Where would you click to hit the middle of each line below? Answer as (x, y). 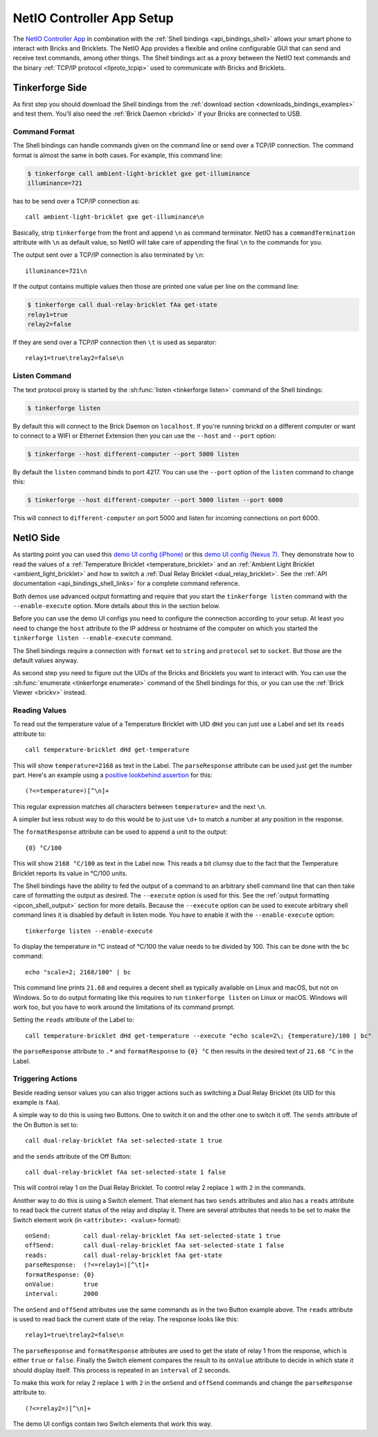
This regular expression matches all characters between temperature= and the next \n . (139, 806)
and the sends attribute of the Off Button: (72, 1156)
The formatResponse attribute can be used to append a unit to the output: (120, 832)
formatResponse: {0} (60, 1275)
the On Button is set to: (46, 1125)
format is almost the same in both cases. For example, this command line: (118, 155)
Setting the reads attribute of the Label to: (73, 1020)
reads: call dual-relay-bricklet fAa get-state (124, 1255)
